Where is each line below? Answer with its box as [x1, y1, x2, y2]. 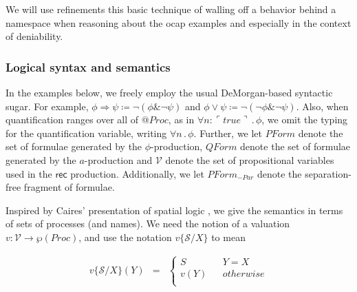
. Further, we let [193, 125, 263, 140]
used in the [6, 166, 52, 180]
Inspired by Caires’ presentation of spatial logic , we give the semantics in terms [6, 202, 343, 217]
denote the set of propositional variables [165, 152, 334, 167]
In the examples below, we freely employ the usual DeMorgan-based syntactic [6, 85, 333, 99]
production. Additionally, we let [70, 166, 204, 180]
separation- [305, 166, 351, 180]
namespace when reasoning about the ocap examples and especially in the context [6, 15, 351, 30]
